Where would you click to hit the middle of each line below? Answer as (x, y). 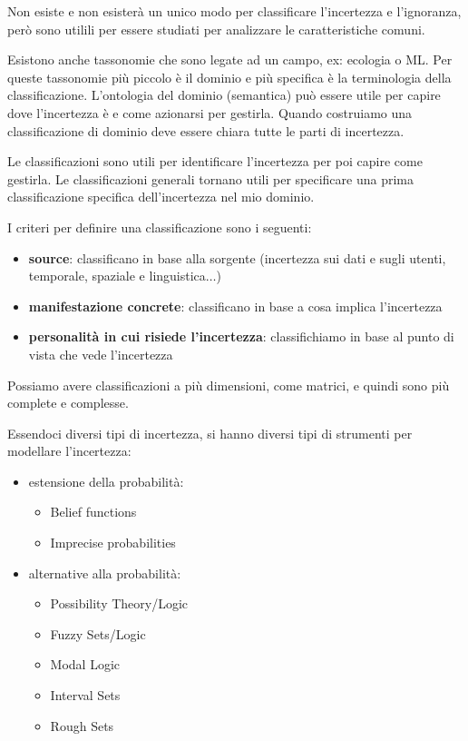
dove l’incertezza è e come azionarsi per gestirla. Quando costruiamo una (210, 112)
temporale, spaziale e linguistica (117, 276)
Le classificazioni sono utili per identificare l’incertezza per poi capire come (215, 161)
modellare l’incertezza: (69, 451)
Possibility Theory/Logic (119, 603)
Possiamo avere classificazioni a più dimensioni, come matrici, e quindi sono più (229, 385)
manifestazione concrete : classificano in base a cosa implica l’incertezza (235, 306)
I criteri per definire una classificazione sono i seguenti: (160, 227)
